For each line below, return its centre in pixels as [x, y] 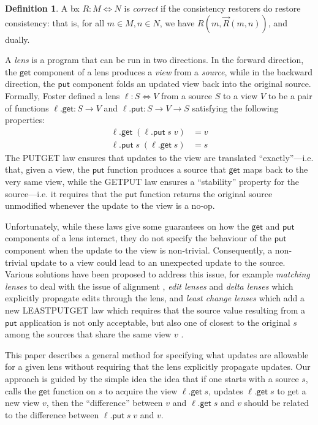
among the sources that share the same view [88, 334]
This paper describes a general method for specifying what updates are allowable [157, 354]
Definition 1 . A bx [42, 8]
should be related [277, 403]
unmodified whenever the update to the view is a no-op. [110, 205]
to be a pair [290, 95]
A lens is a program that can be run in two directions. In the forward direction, [154, 60]
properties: [25, 120]
